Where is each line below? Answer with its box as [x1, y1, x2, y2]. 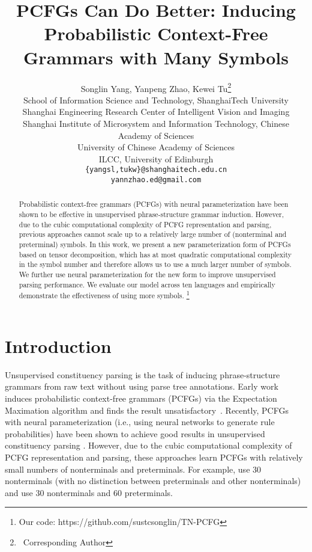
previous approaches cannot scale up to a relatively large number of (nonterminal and [19, 229, 287, 239]
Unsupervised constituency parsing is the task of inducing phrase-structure [5, 368, 280, 381]
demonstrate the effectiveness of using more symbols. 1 [19, 289, 190, 301]
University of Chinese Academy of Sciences [77, 141, 235, 153]
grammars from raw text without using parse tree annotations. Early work [5, 380, 278, 393]
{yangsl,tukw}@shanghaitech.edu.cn [85, 165, 227, 174]
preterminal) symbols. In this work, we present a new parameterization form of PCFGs [19, 239, 291, 250]
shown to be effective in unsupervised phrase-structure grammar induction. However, [19, 209, 284, 219]
